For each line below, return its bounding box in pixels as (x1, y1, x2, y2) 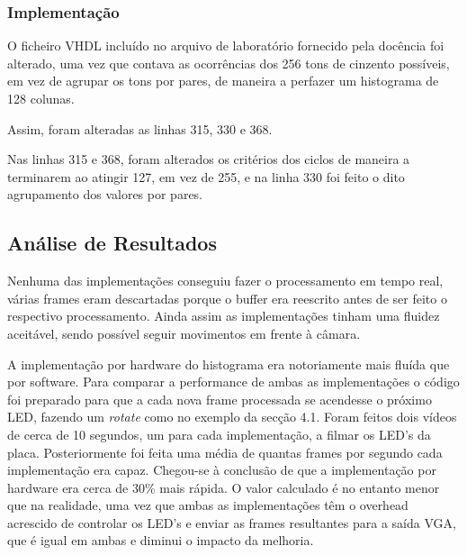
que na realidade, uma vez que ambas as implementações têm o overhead (7, 496, 409, 514)
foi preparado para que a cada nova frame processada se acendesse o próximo (7, 389, 432, 408)
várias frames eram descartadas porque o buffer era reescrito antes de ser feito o (7, 288, 447, 307)
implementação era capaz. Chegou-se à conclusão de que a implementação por (7, 460, 436, 479)
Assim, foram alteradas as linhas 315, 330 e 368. (7, 119, 273, 138)
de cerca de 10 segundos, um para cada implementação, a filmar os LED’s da (7, 424, 431, 443)
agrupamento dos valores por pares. (7, 185, 202, 204)
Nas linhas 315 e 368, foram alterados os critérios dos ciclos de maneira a (7, 150, 410, 168)
